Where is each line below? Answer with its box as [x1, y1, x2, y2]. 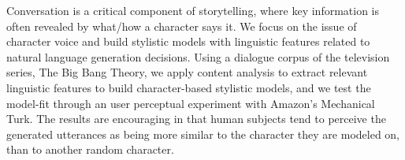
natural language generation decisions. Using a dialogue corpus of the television [6, 48, 390, 65]
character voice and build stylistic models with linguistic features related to [6, 33, 370, 50]
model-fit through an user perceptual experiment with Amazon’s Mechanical [6, 95, 375, 111]
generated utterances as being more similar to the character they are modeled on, [6, 125, 400, 142]
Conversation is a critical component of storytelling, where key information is [6, 2, 380, 18]
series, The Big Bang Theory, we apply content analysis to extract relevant [6, 64, 368, 80]
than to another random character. [6, 141, 174, 158]
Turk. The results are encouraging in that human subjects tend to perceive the [6, 110, 386, 127]
